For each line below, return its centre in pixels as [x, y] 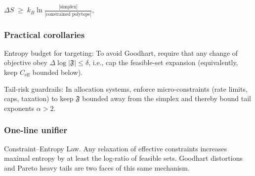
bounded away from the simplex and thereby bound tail [167, 98]
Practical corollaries [44, 34]
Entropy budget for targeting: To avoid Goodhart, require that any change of [121, 53]
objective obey [26, 62]
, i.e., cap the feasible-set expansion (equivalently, [163, 62]
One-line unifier [36, 130]
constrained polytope [68, 14]
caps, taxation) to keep [39, 98]
